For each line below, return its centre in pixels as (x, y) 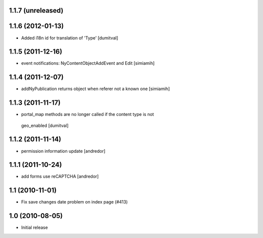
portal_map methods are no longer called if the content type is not (88, 114)
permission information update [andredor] (63, 151)
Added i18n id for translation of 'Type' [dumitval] (70, 38)
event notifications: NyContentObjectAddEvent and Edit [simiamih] (88, 63)
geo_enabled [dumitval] (45, 125)
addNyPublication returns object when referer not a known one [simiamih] (95, 89)
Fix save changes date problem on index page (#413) (75, 202)
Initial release (35, 228)
